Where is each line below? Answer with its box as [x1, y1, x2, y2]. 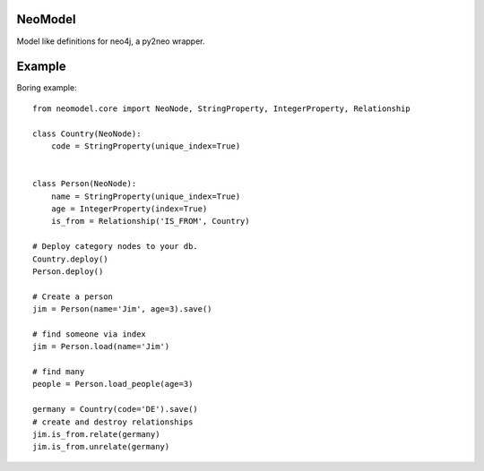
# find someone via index [32, 329, 147, 339]
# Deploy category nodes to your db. [32, 242, 199, 252]
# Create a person [32, 291, 114, 302]
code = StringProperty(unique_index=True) [50, 141, 241, 151]
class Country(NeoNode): [32, 128, 142, 139]
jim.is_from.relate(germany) [32, 429, 160, 439]
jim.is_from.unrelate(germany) [32, 441, 170, 452]
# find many [32, 367, 85, 377]
